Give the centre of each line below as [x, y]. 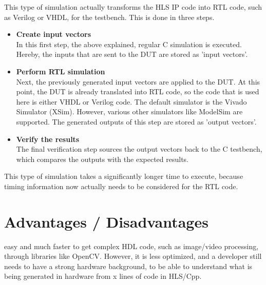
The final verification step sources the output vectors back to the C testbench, [139, 149]
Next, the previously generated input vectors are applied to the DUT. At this [138, 81]
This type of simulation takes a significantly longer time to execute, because [124, 176]
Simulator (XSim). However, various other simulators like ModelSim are [129, 111]
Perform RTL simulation [61, 71]
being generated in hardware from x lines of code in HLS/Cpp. [103, 276]
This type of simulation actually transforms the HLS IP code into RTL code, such [133, 7]
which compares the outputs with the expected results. [102, 159]
